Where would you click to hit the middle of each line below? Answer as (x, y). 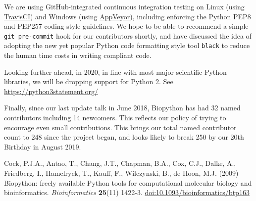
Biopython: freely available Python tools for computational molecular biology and (128, 182)
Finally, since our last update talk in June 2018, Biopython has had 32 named (122, 108)
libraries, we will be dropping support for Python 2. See (89, 81)
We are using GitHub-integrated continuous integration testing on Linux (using (124, 6)
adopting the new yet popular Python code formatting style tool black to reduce (127, 45)
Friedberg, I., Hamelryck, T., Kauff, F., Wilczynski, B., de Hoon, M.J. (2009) (121, 173)
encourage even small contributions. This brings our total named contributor (120, 127)
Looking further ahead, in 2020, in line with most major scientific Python (115, 72)
